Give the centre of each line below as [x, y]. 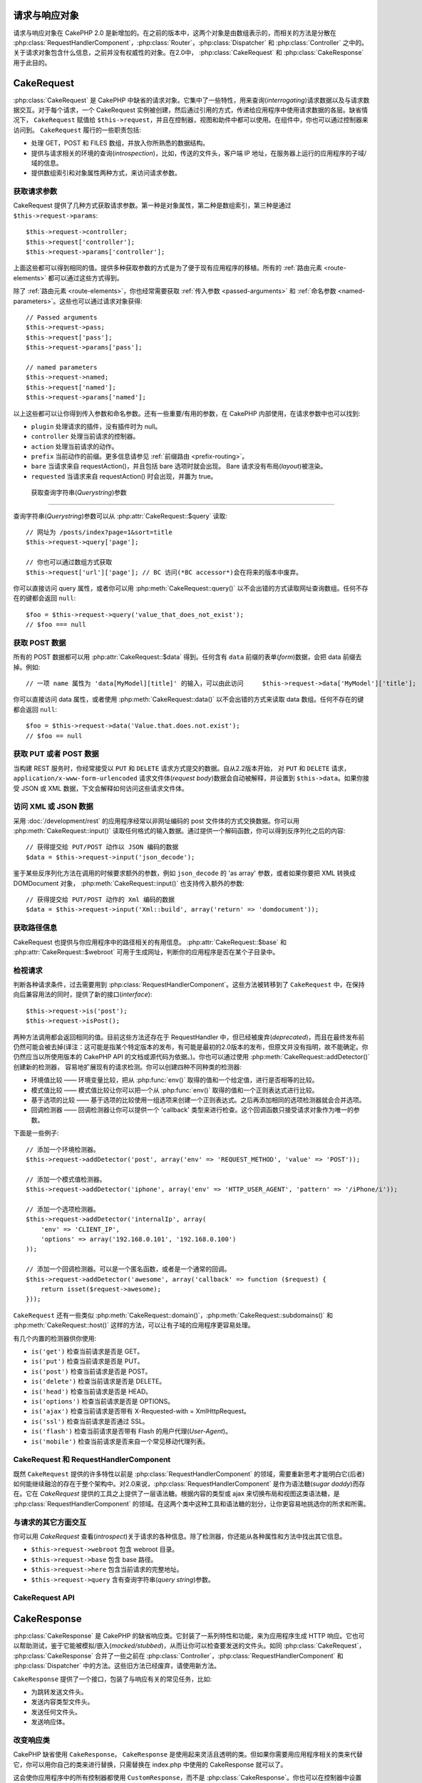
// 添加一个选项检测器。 [63, 1209]
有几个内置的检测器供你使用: [55, 1338]
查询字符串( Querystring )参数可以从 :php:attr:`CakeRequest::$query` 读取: [120, 516]
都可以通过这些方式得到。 [85, 277]
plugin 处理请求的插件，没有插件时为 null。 [96, 426]
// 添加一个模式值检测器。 [66, 1179]
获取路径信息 [35, 928]
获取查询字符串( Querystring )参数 [79, 493]
